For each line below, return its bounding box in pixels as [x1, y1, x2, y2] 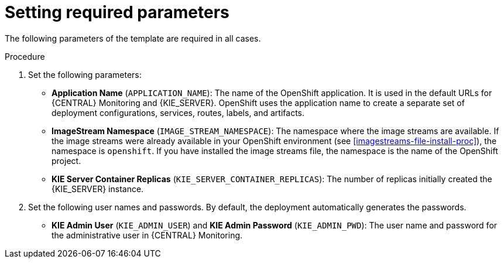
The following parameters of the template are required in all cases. [5, 33, 261, 43]
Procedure [5, 51, 45, 62]
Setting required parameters [5, 2, 229, 22]
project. [52, 155, 81, 166]
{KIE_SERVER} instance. [52, 183, 144, 194]
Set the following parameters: [28, 69, 142, 80]
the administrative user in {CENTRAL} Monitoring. [52, 230, 243, 240]
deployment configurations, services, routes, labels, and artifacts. [52, 107, 305, 118]
